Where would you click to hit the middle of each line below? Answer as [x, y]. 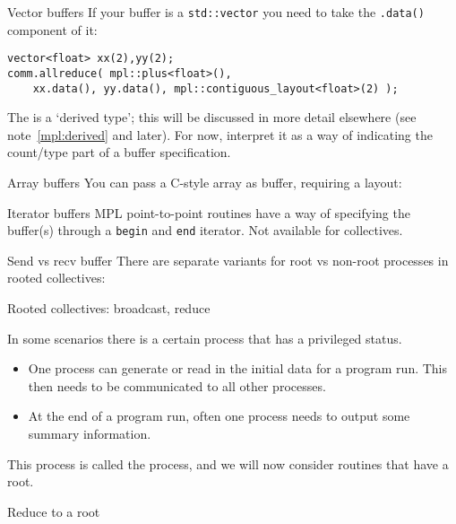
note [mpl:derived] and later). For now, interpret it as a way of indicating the [220, 134]
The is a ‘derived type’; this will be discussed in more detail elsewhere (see [212, 117]
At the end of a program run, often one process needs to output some [219, 416]
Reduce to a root [54, 511]
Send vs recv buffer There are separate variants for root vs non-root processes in [228, 260]
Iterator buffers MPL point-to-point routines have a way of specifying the [209, 212]
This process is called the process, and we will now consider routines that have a [228, 463]
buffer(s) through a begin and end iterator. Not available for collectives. [205, 230]
